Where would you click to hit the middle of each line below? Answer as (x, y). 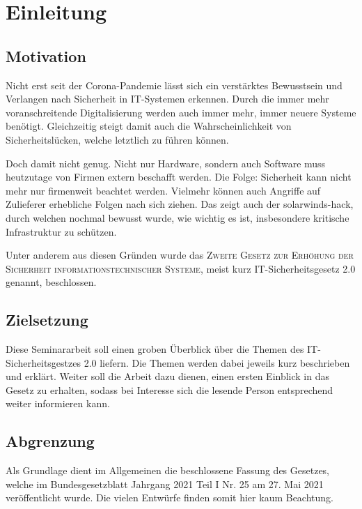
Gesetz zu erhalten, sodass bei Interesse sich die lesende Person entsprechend (170, 389)
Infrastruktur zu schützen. (61, 231)
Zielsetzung (47, 320)
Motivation (46, 55)
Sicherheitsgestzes (43, 362)
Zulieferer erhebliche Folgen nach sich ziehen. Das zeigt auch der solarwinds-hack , (180, 204)
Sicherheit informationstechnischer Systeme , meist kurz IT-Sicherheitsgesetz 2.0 (181, 268)
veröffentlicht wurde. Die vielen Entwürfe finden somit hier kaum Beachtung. (170, 497)
